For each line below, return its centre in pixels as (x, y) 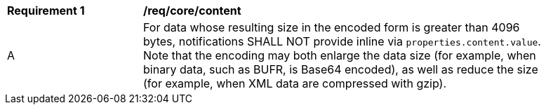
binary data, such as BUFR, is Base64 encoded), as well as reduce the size (341, 69)
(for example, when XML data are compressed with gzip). (295, 83)
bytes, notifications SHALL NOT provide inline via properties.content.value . (342, 41)
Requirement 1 (46, 11)
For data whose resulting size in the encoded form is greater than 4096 (332, 27)
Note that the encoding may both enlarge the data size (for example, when (340, 55)
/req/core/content (192, 11)
